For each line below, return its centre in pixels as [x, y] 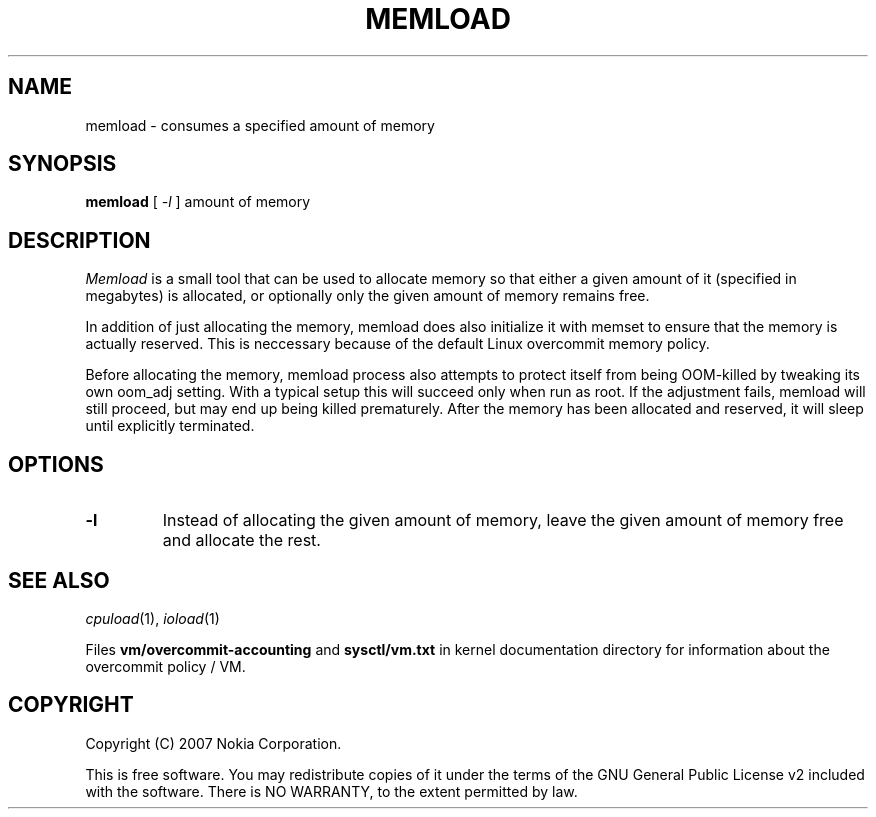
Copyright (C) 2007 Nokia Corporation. [213, 743]
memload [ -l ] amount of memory [198, 202]
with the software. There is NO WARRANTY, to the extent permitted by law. [331, 791]
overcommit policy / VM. [165, 666]
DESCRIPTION [79, 240]
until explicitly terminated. [170, 426]
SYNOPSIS [62, 164]
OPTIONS [56, 464]
